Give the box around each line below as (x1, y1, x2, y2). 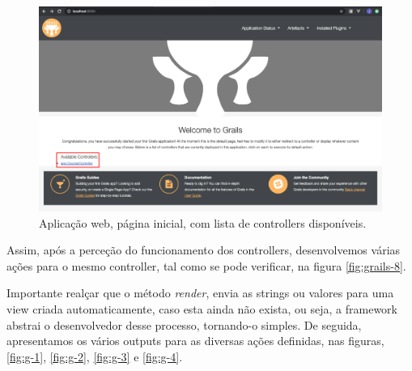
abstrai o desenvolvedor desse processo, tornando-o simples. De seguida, (6, 316, 362, 333)
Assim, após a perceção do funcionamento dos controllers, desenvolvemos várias (6, 241, 401, 258)
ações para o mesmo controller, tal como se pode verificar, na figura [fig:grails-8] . (6, 257, 406, 274)
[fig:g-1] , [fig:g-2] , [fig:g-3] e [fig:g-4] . (6, 348, 183, 365)
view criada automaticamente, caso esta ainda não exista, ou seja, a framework (6, 300, 397, 317)
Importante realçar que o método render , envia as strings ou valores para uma (6, 284, 394, 301)
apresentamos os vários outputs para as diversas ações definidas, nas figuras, (6, 332, 384, 349)
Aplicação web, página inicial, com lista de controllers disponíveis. (39, 214, 367, 231)
